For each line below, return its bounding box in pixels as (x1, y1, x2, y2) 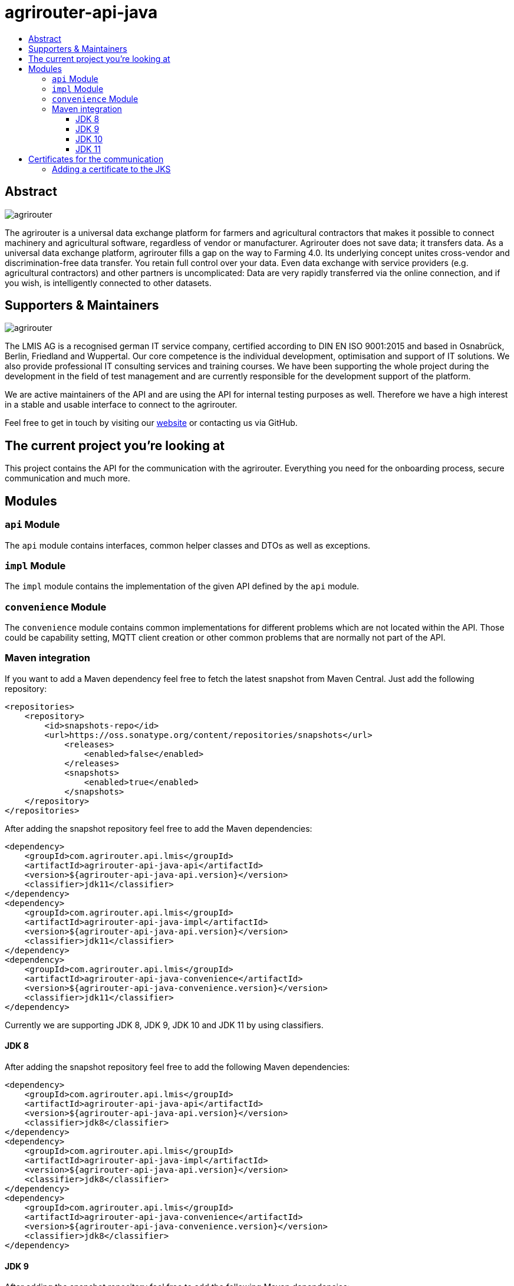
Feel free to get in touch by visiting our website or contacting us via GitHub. (5, 418, 298, 428)
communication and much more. (5, 473, 130, 484)
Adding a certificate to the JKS (52, 163, 171, 174)
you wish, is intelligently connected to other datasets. (5, 277, 212, 288)
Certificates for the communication (28, 153, 164, 164)
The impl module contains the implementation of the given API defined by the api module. (5, 581, 360, 592)
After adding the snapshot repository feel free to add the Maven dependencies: (5, 823, 312, 834)
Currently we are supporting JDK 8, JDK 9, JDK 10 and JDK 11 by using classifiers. (5, 1019, 324, 1030)
